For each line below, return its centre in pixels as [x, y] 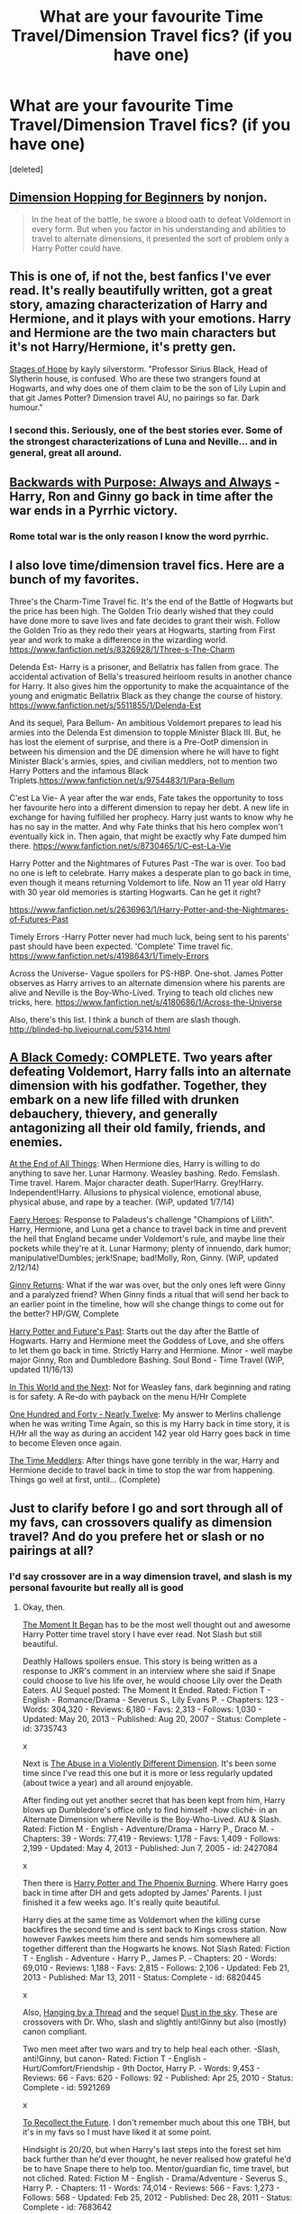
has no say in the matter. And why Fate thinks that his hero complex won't [146, 826]
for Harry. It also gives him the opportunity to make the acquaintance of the [149, 686]
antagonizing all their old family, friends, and [137, 1128]
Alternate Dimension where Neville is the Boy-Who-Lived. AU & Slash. [152, 1819]
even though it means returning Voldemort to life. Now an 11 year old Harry [148, 882]
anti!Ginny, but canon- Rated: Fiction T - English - [114, 2059]
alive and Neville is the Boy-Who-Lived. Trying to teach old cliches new [141, 992]
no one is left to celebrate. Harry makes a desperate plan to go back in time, [150, 872]
